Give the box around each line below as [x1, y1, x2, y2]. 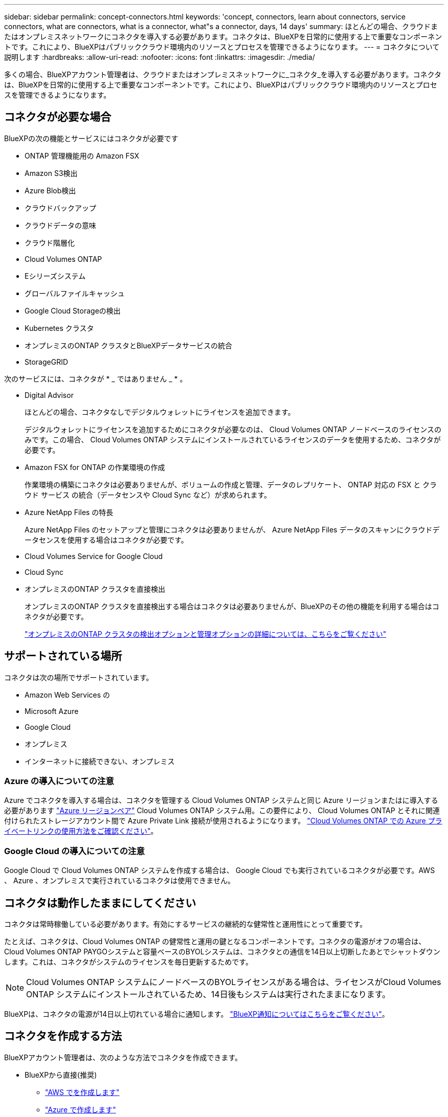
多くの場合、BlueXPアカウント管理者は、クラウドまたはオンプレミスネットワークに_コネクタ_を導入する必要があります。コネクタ [4, 70, 441, 79]
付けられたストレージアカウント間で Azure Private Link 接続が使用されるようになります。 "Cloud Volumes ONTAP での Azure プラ [4, 816, 442, 825]
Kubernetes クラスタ [25, 323, 94, 332]
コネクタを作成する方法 [4, 1030, 122, 1043]
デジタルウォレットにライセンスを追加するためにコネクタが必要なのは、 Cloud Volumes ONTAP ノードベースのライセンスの [25, 425, 442, 434]
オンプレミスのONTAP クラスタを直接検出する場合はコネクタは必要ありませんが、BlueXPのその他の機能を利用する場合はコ [25, 601, 439, 611]
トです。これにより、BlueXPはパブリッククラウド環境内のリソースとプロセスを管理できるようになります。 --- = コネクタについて [4, 42, 440, 51]
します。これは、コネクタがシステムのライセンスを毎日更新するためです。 [4, 957, 253, 967]
